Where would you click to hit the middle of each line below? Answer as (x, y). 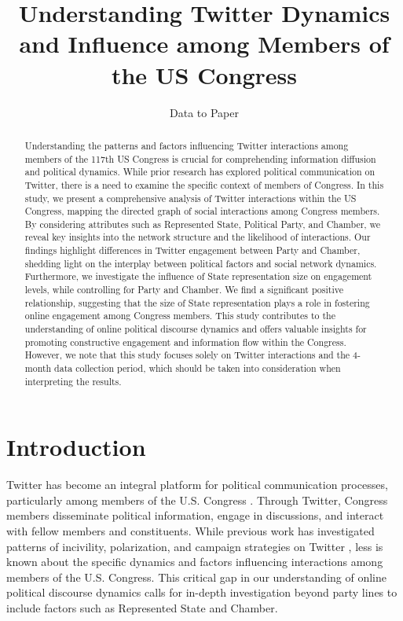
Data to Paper (204, 112)
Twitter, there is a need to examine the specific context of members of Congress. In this (204, 184)
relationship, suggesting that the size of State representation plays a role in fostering (197, 302)
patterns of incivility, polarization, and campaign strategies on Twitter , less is (195, 546)
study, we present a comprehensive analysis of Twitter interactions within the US (191, 198)
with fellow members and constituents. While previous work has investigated (191, 531)
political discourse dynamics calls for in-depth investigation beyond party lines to (202, 592)
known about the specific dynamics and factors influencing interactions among (195, 562)
